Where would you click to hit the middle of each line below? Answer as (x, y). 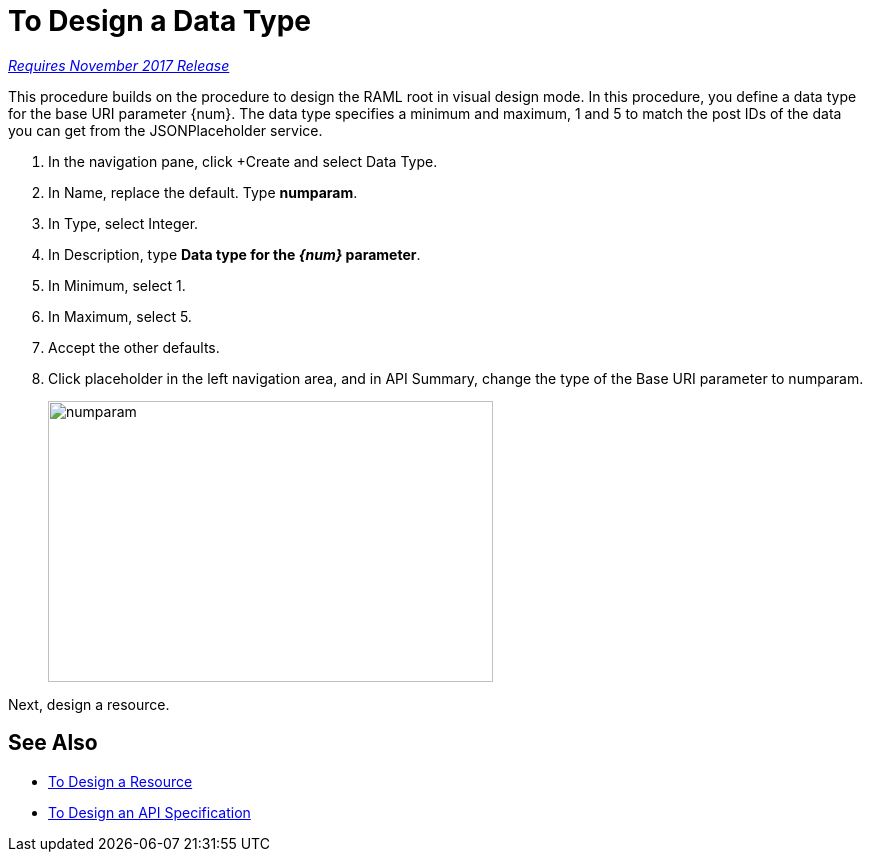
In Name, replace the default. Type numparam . (203, 192)
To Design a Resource (120, 781)
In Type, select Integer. (123, 223)
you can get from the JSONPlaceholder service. (165, 130)
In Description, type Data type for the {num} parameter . (234, 254)
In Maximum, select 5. (120, 316)
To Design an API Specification (149, 812)
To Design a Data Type (159, 21)
